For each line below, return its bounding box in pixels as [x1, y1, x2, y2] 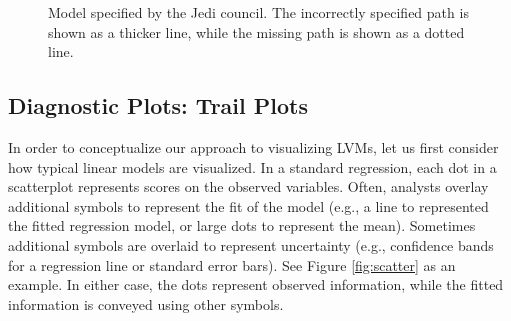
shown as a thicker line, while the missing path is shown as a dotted [48, 21, 465, 42]
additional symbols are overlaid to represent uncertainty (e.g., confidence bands [8, 234, 494, 255]
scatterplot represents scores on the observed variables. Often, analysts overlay [8, 176, 489, 197]
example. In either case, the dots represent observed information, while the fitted [8, 274, 504, 295]
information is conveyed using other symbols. [8, 293, 284, 314]
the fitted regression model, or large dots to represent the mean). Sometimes [8, 215, 476, 236]
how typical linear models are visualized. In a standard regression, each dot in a [8, 156, 497, 177]
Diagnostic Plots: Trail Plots [8, 90, 308, 121]
